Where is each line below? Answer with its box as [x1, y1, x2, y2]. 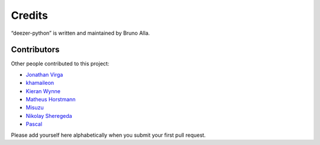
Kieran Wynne [25, 87, 60, 94]
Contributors [11, 45, 60, 55]
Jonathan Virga [25, 71, 63, 78]
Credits [11, 9, 49, 22]
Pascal [25, 121, 43, 128]
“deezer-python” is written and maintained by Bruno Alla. [11, 29, 151, 37]
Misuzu [25, 104, 44, 111]
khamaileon [25, 80, 55, 87]
